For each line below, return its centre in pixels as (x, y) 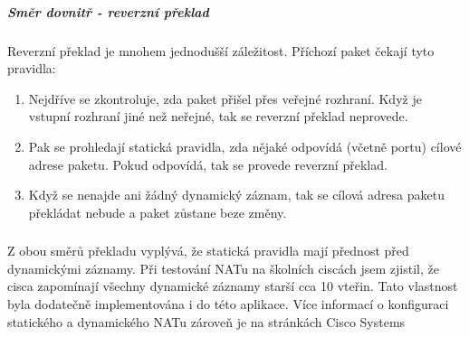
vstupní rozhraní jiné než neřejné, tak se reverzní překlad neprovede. (218, 116)
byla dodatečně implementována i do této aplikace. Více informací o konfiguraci (228, 304)
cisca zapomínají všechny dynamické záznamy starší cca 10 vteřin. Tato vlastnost (233, 286)
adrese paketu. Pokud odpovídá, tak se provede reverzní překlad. (208, 164)
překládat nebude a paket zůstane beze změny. (158, 212)
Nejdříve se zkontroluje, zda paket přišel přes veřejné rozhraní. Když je (225, 98)
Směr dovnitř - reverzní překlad (108, 11)
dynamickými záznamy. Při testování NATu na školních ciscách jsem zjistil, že (223, 268)
